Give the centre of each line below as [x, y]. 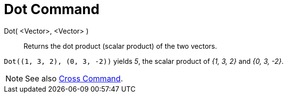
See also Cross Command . [74, 78]
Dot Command [52, 9]
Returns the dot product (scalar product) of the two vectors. [120, 46]
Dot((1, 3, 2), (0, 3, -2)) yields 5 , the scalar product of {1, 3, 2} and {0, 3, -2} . [144, 61]
